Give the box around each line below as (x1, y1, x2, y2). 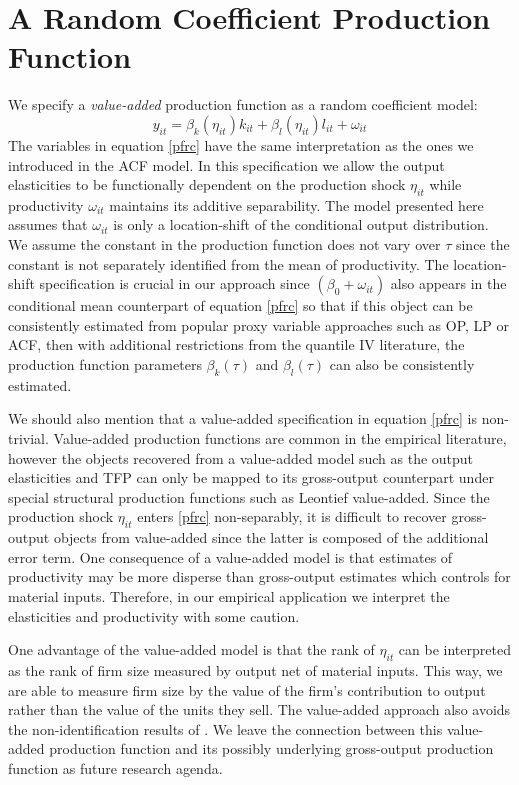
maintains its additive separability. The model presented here (109, 194, 484, 215)
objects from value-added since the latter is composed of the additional (53, 527, 489, 548)
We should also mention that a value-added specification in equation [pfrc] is (8, 408, 477, 429)
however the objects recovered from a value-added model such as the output (8, 447, 474, 468)
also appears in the (390, 273, 507, 294)
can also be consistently (329, 354, 475, 375)
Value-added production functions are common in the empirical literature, (53, 428, 507, 449)
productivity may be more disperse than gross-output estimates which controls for (8, 566, 511, 587)
